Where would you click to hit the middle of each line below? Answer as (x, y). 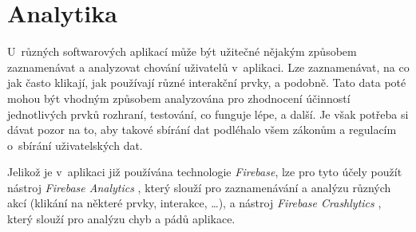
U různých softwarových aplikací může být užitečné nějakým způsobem (182, 51)
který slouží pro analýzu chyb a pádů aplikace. (121, 219)
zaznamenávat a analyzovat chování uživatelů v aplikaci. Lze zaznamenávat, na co (208, 67)
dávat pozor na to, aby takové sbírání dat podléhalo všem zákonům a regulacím (202, 130)
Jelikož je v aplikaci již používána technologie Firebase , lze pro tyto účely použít (205, 172)
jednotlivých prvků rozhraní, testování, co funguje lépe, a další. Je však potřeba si (208, 114)
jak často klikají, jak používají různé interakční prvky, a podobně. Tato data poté (207, 83)
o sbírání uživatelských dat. (75, 145)
